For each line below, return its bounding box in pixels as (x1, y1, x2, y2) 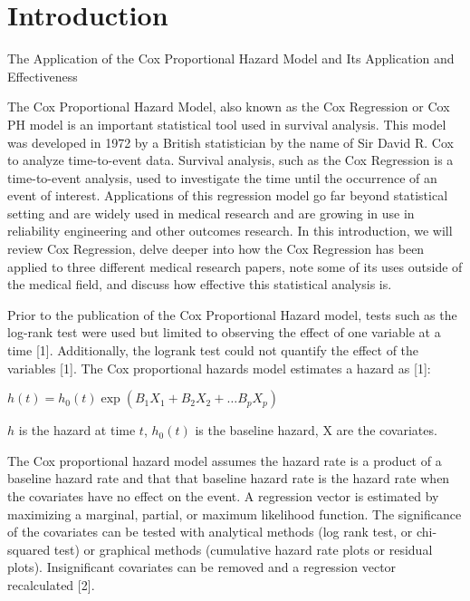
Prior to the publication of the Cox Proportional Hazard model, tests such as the (7, 305, 457, 324)
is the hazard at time (18, 421, 136, 440)
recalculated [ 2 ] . (7, 575, 95, 594)
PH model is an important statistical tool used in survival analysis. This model (7, 114, 446, 133)
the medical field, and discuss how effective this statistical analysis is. (7, 275, 392, 294)
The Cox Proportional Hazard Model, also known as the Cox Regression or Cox (7, 97, 450, 116)
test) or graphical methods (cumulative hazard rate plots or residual (53, 539, 433, 558)
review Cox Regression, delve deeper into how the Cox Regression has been (7, 239, 425, 258)
